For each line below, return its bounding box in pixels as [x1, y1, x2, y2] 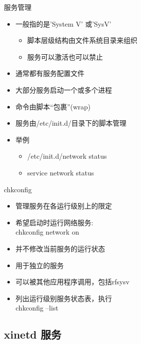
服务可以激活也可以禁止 [27, 51, 103, 62]
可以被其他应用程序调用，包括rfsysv [15, 276, 130, 287]
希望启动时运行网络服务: [15, 217, 93, 227]
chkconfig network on [15, 227, 79, 237]
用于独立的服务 [15, 260, 64, 270]
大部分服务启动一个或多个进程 [15, 84, 112, 95]
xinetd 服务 [4, 327, 61, 342]
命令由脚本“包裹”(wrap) [15, 101, 91, 111]
